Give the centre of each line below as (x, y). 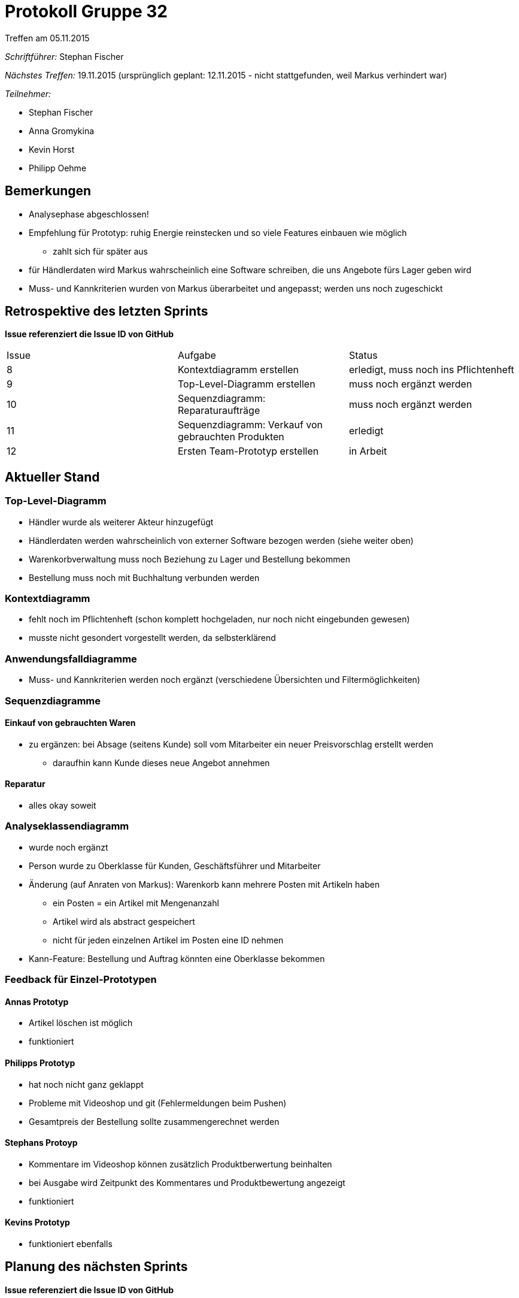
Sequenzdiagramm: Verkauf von (250, 425)
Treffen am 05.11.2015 (47, 38)
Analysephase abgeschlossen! (89, 214)
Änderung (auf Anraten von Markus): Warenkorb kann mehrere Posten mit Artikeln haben (204, 884)
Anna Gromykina (62, 131)
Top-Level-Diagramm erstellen (246, 384)
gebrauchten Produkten (231, 437)
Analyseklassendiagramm (67, 826)
